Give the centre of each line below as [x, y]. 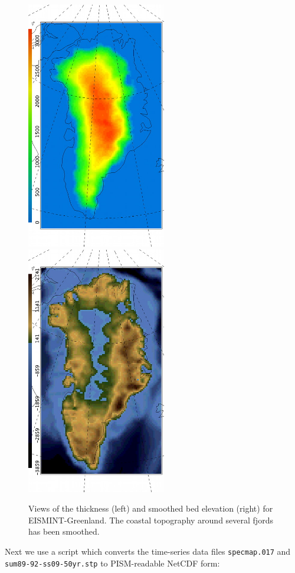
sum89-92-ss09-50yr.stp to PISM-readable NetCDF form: [112, 563]
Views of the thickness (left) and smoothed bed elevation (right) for [151, 508]
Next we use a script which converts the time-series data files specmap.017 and [148, 551]
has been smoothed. [64, 531]
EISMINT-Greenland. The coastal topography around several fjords [151, 520]
